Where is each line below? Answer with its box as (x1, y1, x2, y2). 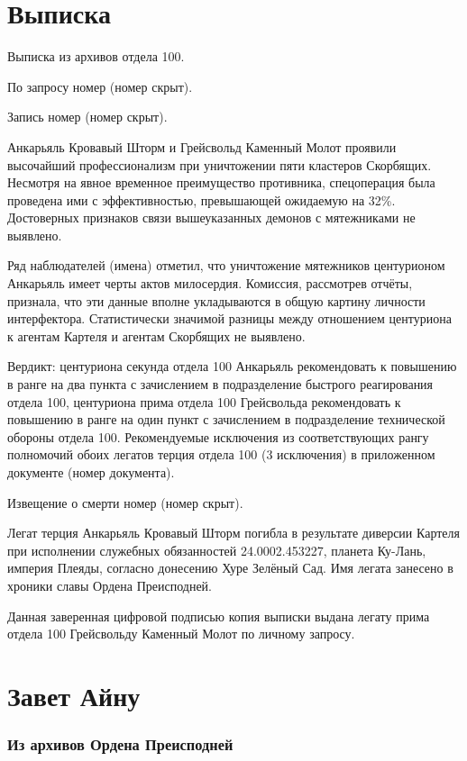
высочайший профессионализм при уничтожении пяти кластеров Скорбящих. (7, 155, 432, 174)
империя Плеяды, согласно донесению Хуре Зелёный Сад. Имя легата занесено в (7, 558, 453, 577)
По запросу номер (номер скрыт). (7, 77, 193, 95)
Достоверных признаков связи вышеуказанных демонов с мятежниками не (7, 208, 416, 227)
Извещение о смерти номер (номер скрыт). (7, 493, 243, 512)
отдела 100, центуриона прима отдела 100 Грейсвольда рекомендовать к (7, 392, 401, 411)
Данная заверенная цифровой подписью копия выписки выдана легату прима (7, 606, 430, 625)
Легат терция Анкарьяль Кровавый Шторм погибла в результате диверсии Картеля (7, 523, 460, 542)
